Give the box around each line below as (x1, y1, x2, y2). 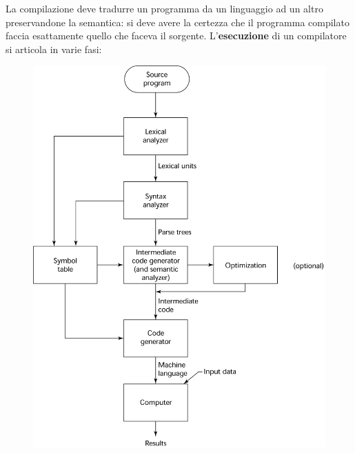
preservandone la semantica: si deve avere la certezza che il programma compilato (6, 14, 349, 29)
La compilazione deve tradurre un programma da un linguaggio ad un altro (6, 1, 323, 15)
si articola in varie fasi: (6, 41, 102, 56)
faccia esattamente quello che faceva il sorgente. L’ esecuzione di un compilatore (6, 28, 347, 43)
